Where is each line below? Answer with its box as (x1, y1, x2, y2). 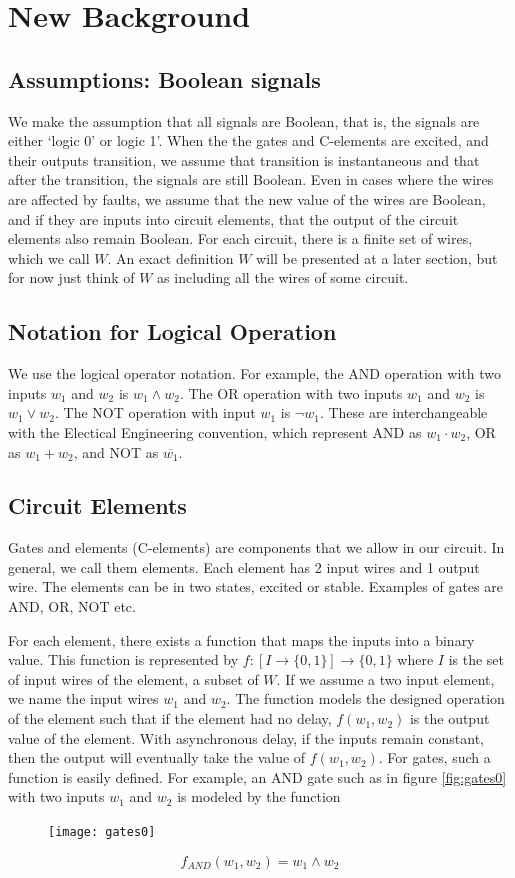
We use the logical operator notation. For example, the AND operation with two (8, 363, 501, 384)
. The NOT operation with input (55, 402, 256, 423)
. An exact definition (107, 247, 234, 268)
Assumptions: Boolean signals (8, 63, 321, 94)
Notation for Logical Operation (8, 316, 337, 347)
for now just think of (8, 267, 135, 288)
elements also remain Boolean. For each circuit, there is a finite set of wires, (8, 228, 473, 249)
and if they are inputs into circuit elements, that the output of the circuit (8, 208, 459, 229)
